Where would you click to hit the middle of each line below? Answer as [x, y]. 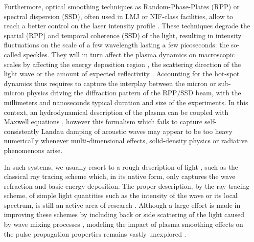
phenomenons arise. [33, 150]
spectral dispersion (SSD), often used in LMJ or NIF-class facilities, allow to [119, 16]
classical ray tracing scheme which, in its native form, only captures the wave [120, 176]
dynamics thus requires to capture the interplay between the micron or [110, 83]
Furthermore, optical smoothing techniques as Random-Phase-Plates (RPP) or [122, 6]
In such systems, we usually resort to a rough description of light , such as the [121, 166]
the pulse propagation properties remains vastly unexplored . [95, 233]
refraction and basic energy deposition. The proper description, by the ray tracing [127, 186]
